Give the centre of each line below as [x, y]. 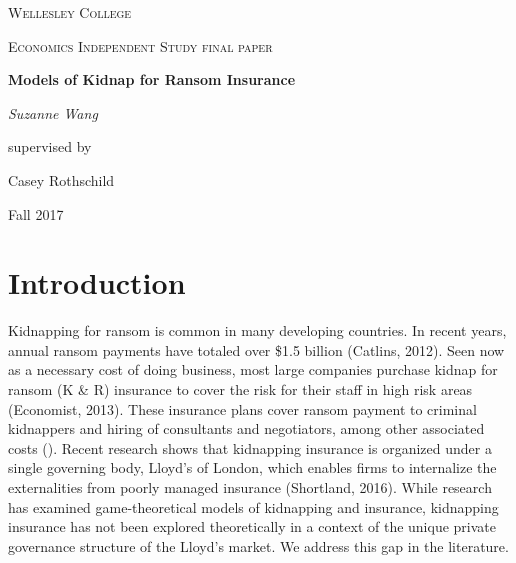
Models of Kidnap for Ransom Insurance [152, 79]
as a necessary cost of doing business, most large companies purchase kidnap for [253, 369]
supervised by [50, 146]
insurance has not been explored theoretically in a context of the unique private [252, 526]
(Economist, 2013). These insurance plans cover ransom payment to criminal [242, 408]
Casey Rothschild [61, 179]
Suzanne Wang [53, 112]
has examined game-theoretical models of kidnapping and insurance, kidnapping [253, 506]
